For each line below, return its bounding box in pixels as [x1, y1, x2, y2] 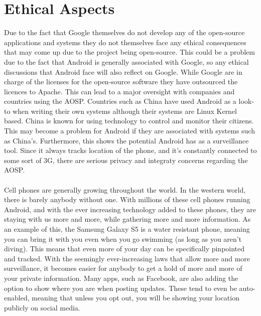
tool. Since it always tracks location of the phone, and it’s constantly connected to [4, 145, 257, 155]
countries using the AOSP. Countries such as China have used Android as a [4, 96, 236, 106]
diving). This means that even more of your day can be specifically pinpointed [4, 243, 245, 254]
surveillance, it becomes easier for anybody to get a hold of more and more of [4, 263, 242, 273]
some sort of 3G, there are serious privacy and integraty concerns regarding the [4, 154, 248, 165]
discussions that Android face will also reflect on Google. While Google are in [4, 66, 242, 77]
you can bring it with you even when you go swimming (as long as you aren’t [4, 233, 242, 244]
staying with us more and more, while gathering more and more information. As [4, 214, 251, 224]
